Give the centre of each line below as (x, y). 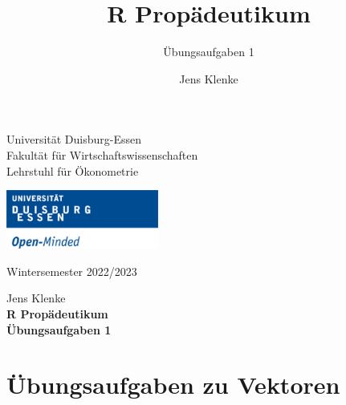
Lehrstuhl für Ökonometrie (73, 170)
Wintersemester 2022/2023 (72, 271)
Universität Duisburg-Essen (74, 139)
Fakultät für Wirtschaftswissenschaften (102, 154)
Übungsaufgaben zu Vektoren (173, 385)
